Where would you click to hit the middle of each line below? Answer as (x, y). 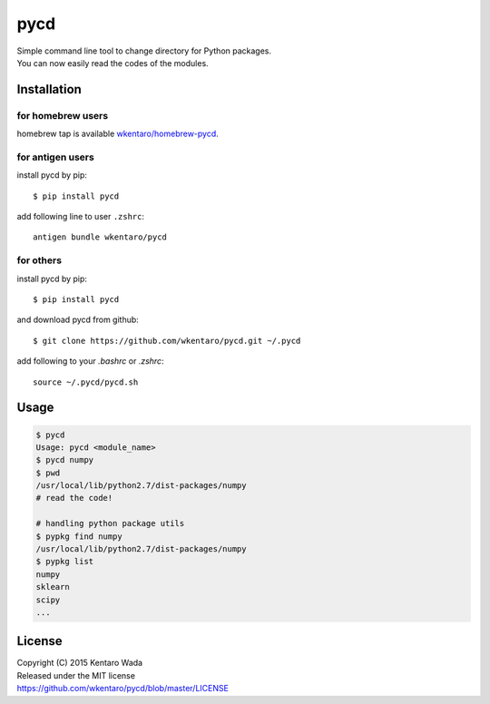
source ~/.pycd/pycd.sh (86, 382)
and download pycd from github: (78, 320)
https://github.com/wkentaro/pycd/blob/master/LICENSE (122, 689)
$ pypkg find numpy (79, 536)
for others (39, 260)
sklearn (53, 587)
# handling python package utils (110, 523)
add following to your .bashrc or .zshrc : (90, 361)
